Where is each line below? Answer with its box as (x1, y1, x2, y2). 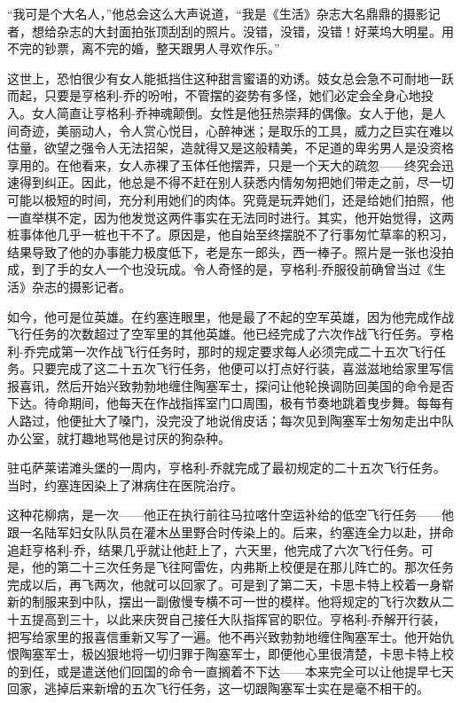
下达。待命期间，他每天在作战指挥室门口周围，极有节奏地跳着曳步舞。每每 (7, 394, 441, 412)
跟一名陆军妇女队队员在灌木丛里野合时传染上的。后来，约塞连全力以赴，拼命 (7, 523, 454, 542)
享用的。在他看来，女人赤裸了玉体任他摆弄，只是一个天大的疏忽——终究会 (7, 155, 441, 174)
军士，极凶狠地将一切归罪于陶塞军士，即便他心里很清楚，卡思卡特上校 (43, 644, 454, 663)
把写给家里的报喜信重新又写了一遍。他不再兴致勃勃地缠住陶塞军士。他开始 (7, 627, 441, 645)
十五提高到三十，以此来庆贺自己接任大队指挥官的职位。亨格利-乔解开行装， (7, 610, 446, 628)
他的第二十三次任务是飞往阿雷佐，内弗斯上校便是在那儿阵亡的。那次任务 (31, 558, 454, 576)
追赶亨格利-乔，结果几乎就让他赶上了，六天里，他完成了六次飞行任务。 (7, 540, 421, 558)
